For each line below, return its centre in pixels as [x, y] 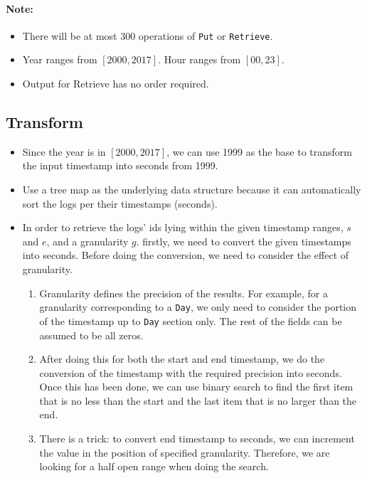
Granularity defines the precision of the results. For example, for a [183, 293]
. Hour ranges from [200, 59]
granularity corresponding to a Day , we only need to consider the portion [198, 307]
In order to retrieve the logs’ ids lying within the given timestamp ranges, [183, 227]
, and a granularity [87, 241]
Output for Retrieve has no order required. [116, 84]
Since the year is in [64, 151]
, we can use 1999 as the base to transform [260, 151]
